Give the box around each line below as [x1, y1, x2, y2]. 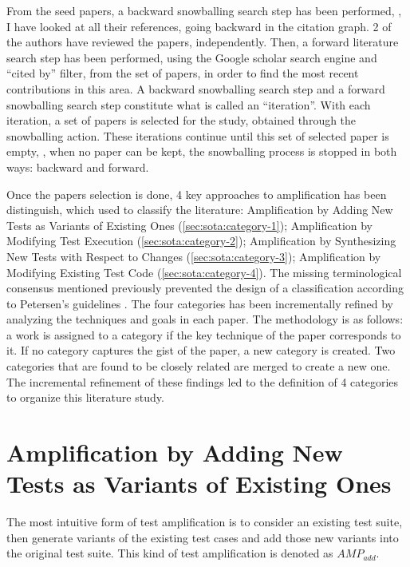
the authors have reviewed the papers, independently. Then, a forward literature [6, 34, 399, 50]
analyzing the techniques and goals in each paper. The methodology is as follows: [6, 311, 404, 327]
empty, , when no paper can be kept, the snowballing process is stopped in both [6, 143, 397, 160]
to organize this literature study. [6, 389, 164, 406]
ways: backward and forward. [6, 158, 149, 175]
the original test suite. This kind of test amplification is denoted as [6, 545, 333, 561]
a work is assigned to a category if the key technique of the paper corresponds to [6, 326, 401, 343]
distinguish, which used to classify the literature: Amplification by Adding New [6, 201, 393, 218]
